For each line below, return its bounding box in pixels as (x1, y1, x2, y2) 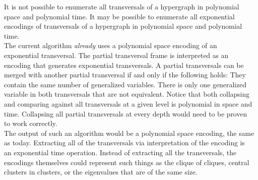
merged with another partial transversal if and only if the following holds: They (4, 69, 246, 80)
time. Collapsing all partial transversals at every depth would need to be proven (4, 108, 247, 119)
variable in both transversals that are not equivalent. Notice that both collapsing (4, 89, 250, 99)
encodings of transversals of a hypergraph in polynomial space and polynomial (4, 21, 242, 31)
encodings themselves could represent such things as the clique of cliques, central (4, 157, 250, 167)
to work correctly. (4, 118, 58, 128)
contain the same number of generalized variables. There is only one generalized (4, 79, 247, 89)
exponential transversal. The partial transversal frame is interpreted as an (4, 50, 229, 60)
